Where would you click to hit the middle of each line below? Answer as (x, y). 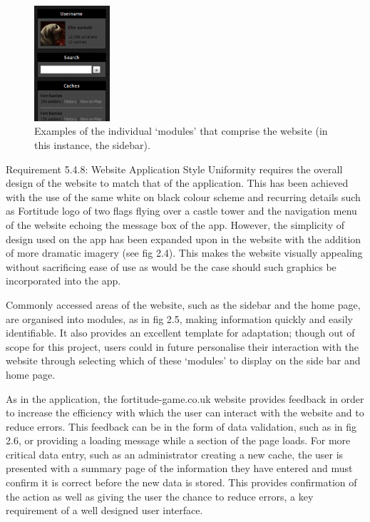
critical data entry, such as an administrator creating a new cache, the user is (175, 454)
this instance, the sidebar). (92, 145)
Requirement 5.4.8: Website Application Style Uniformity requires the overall (174, 169)
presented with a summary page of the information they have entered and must (179, 468)
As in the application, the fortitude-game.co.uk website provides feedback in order (185, 398)
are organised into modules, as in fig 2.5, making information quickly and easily (179, 318)
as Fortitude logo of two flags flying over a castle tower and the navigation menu (181, 211)
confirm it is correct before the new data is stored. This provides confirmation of (181, 482)
